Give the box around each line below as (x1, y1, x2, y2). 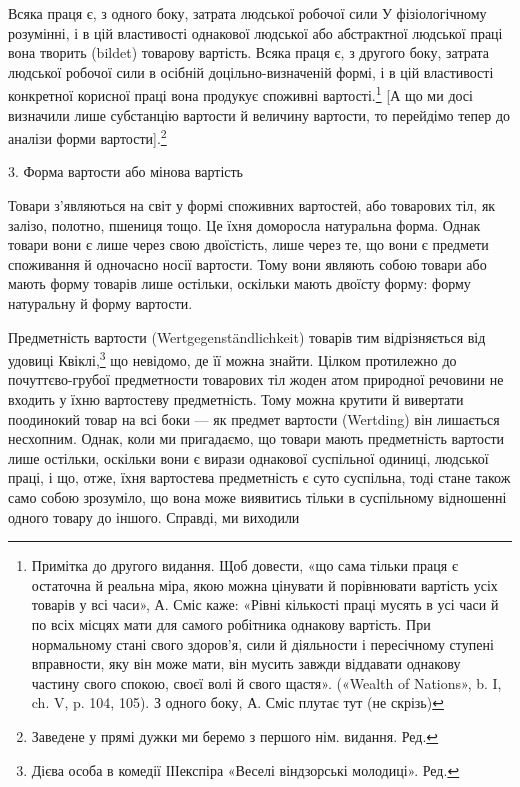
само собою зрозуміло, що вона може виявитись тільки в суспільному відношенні (8, 487, 507, 508)
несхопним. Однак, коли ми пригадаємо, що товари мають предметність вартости (8, 428, 505, 449)
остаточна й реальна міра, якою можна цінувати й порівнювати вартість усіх (31, 574, 498, 595)
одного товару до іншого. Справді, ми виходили (8, 506, 300, 527)
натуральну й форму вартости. (8, 293, 193, 314)
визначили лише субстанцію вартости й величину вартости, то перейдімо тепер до (8, 104, 511, 125)
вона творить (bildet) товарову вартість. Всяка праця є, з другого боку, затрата (8, 42, 490, 63)
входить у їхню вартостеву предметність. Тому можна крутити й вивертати (8, 389, 464, 410)
